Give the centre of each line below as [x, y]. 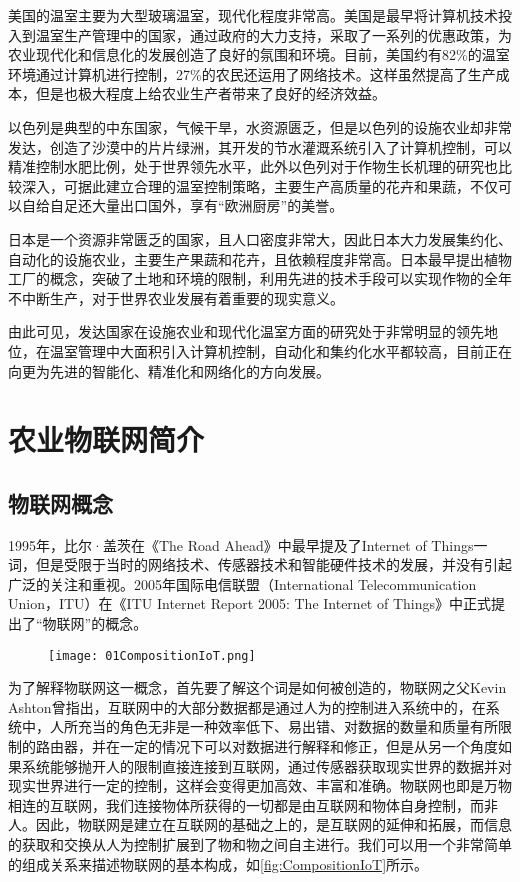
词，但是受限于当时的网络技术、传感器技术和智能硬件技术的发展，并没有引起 [260, 564]
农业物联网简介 [106, 439]
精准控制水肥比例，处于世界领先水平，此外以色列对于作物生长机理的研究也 [253, 166]
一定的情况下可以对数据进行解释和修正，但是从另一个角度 [308, 746]
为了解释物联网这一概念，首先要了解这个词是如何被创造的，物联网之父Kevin [257, 687]
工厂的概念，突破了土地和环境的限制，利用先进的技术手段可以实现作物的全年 [260, 278]
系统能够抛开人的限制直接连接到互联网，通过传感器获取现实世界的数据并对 [266, 765]
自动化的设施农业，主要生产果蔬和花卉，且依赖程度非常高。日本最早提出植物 [260, 258]
